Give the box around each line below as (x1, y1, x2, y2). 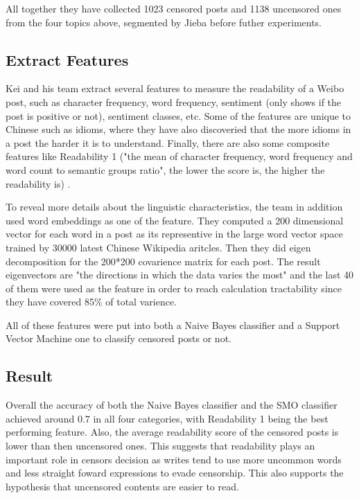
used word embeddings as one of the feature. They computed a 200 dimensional (6, 213, 344, 227)
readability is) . (6, 176, 71, 190)
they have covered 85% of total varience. (6, 294, 177, 309)
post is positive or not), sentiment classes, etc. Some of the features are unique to (6, 108, 351, 123)
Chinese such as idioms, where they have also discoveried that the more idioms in (6, 122, 351, 136)
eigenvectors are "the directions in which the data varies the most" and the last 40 (6, 267, 354, 282)
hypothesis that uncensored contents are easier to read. (6, 479, 239, 493)
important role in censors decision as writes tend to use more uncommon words (6, 452, 342, 466)
